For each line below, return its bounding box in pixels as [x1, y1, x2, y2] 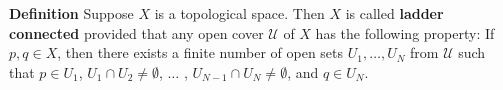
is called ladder [345, 3, 444, 23]
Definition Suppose [9, 3, 134, 23]
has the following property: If [315, 22, 495, 43]
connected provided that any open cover [9, 22, 264, 43]
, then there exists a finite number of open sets [57, 42, 344, 63]
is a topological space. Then [154, 3, 325, 23]
